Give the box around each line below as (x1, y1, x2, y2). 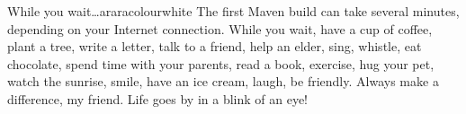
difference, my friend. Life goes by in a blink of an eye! (7, 89, 309, 108)
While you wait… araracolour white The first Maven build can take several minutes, (7, 2, 460, 20)
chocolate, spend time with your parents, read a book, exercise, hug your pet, (7, 54, 435, 73)
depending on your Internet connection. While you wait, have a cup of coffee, (7, 19, 433, 38)
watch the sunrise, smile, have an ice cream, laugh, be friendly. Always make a (7, 72, 439, 91)
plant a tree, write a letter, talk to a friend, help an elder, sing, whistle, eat (7, 37, 422, 56)
